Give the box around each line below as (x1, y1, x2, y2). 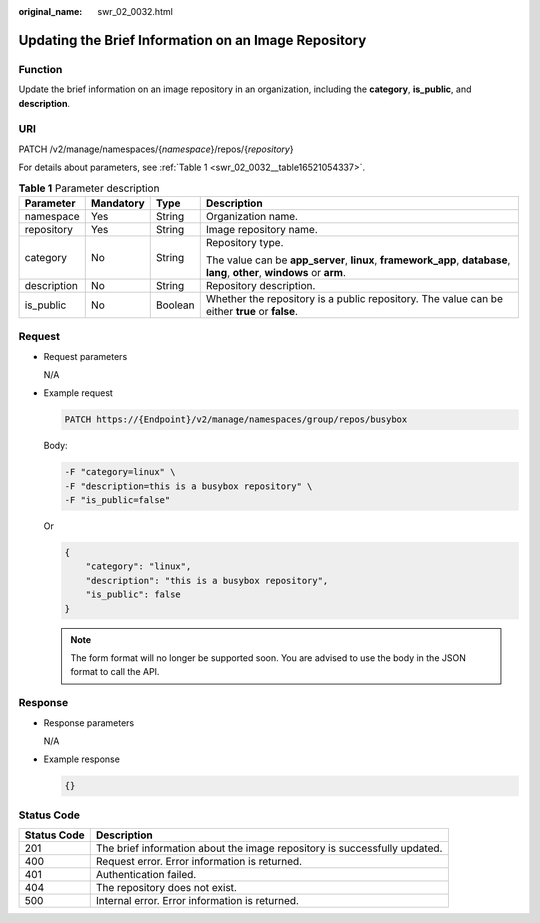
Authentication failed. (95, 868, 197, 882)
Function (18, 62, 63, 76)
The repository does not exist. (95, 881, 237, 895)
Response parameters (43, 716, 135, 729)
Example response (43, 753, 120, 765)
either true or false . (205, 304, 299, 318)
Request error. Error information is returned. (95, 855, 303, 869)
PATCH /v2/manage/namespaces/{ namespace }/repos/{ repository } (18, 143, 294, 155)
